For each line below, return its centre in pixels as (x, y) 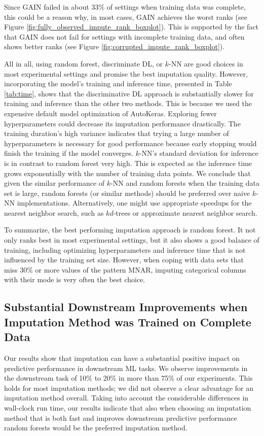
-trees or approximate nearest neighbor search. (185, 212)
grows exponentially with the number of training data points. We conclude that (127, 173)
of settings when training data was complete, (176, 7)
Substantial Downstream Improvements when (126, 307)
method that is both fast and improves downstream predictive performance (121, 417)
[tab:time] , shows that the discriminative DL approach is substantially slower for (129, 93)
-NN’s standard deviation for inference (199, 153)
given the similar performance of (54, 183)
